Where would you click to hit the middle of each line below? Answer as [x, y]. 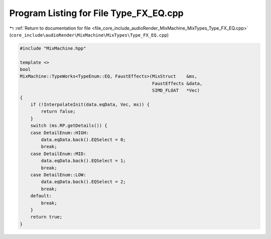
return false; [58, 111]
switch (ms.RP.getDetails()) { [69, 126]
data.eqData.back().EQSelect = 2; [83, 182]
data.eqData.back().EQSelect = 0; [83, 140]
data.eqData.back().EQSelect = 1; [83, 161]
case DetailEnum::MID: [58, 154]
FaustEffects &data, [177, 83]
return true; [46, 217]
